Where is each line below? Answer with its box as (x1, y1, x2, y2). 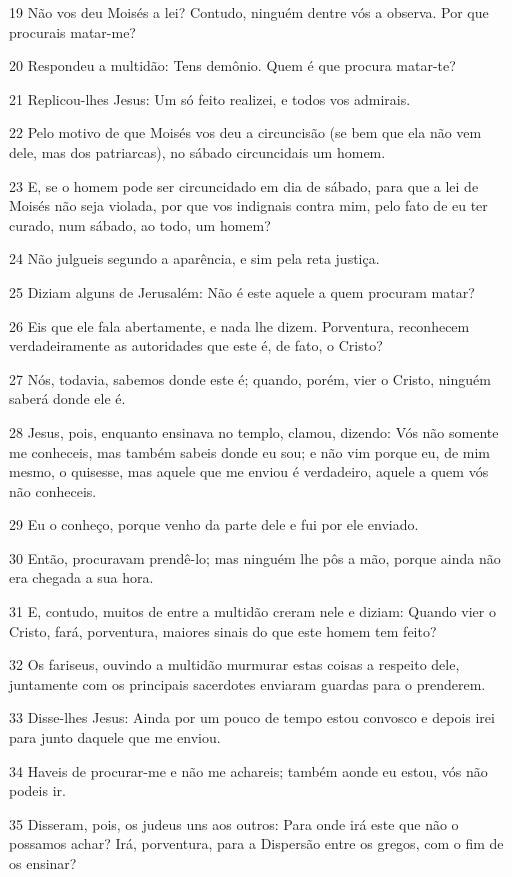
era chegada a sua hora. (9, 567, 154, 588)
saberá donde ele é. (9, 388, 126, 409)
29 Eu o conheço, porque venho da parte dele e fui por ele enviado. (9, 514, 419, 535)
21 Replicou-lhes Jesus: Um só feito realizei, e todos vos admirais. (9, 88, 411, 109)
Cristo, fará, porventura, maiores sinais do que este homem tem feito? (9, 620, 437, 641)
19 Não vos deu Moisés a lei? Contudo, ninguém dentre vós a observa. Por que (9, 2, 489, 22)
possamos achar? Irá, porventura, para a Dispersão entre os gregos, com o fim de (9, 833, 504, 854)
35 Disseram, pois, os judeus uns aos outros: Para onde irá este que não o (9, 813, 459, 834)
